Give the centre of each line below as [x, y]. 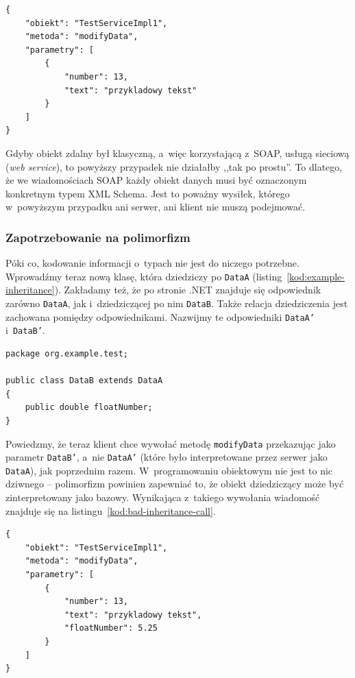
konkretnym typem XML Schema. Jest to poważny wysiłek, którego [148, 193]
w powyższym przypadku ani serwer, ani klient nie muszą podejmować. [156, 207]
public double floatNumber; [89, 408]
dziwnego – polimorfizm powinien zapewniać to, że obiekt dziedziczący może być [175, 484]
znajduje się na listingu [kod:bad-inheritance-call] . [111, 510]
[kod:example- [316, 276]
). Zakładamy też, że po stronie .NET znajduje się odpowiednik [188, 290]
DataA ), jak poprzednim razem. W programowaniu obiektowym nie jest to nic [169, 470]
